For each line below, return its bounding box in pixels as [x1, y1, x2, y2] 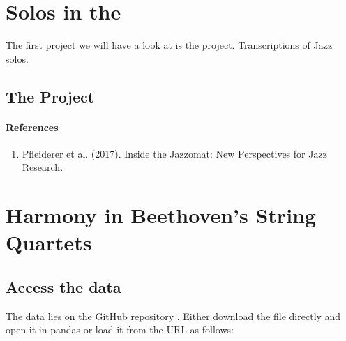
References [6, 119, 59, 134]
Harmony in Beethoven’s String [6, 201, 317, 229]
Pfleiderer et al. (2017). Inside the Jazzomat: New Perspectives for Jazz [22, 146, 327, 160]
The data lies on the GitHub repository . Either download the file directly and [6, 308, 341, 323]
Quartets [6, 228, 92, 257]
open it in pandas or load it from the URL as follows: [6, 322, 234, 337]
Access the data [6, 276, 121, 298]
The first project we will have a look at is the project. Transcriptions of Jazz [6, 38, 333, 52]
